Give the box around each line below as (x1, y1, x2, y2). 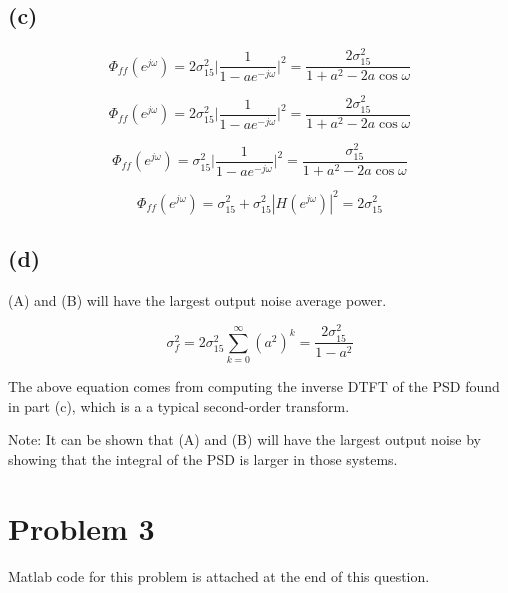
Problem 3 (8, 507, 155, 548)
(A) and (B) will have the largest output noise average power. (8, 289, 387, 310)
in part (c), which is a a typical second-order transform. (8, 395, 350, 416)
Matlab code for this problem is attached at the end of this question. (8, 565, 430, 586)
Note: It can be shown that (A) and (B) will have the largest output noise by (8, 429, 481, 450)
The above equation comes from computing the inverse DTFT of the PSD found (8, 376, 500, 397)
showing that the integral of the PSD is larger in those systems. (8, 449, 398, 470)
